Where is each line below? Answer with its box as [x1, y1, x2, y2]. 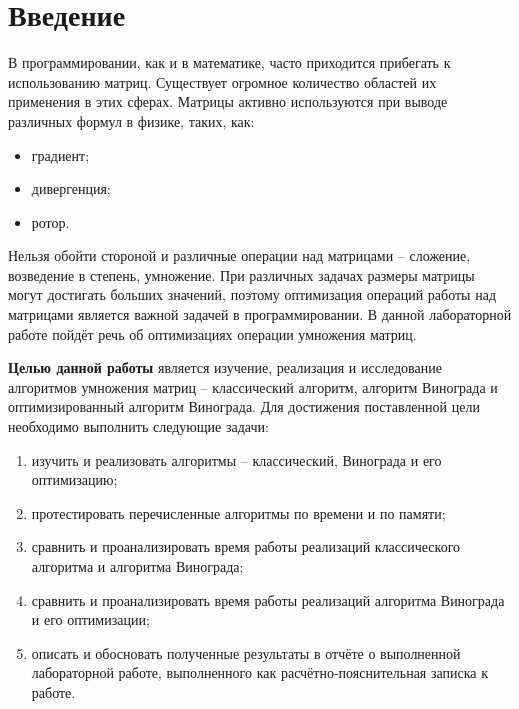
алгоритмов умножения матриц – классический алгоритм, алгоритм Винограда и [8, 376, 498, 397]
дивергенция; [31, 178, 111, 199]
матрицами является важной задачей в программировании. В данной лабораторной [8, 304, 512, 325]
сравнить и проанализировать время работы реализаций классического [31, 536, 461, 557]
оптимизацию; [31, 469, 118, 490]
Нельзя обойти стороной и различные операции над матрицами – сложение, [8, 245, 471, 266]
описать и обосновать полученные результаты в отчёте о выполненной [31, 642, 461, 663]
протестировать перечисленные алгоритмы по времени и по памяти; [31, 502, 446, 523]
